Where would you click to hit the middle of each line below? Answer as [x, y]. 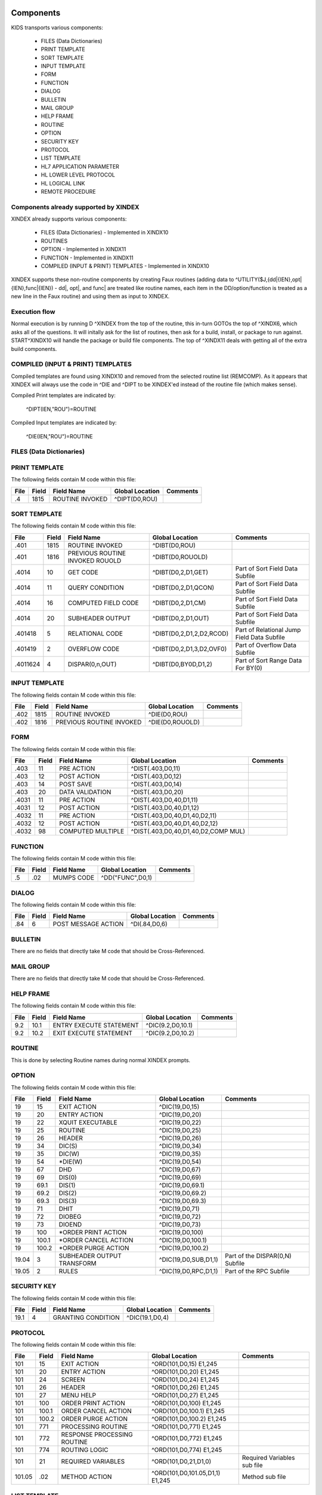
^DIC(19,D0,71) [179, 1209]
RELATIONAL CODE [95, 633]
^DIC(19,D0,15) [179, 1107]
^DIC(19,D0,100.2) [184, 1248]
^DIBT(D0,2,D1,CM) [179, 603]
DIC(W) [69, 1154]
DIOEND [70, 1225]
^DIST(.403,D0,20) [157, 792]
